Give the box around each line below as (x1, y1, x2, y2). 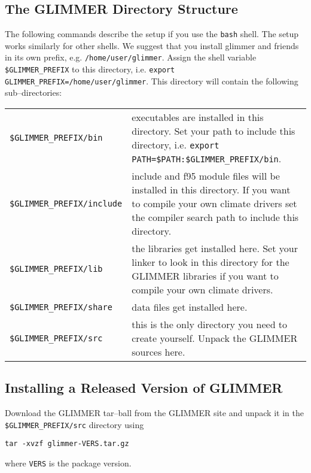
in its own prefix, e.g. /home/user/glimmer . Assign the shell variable (5, 51, 257, 63)
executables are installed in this (132, 110, 264, 125)
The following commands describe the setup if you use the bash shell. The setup (5, 28, 299, 40)
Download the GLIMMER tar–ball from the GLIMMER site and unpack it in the (5, 407, 304, 419)
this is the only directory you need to (132, 317, 288, 332)
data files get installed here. (132, 300, 248, 314)
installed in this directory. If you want (132, 183, 291, 197)
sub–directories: (5, 86, 62, 99)
